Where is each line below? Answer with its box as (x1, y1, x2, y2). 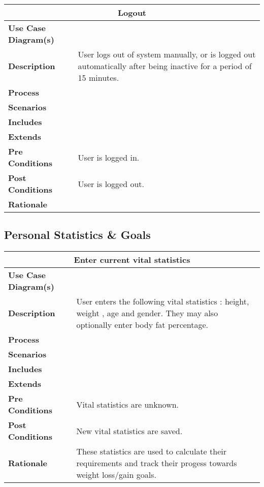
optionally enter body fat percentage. (76, 319, 209, 331)
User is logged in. (78, 151, 140, 163)
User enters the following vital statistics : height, (76, 295, 249, 308)
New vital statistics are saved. (76, 424, 183, 437)
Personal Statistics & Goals (4, 227, 151, 242)
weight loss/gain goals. (76, 469, 156, 481)
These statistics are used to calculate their (76, 445, 226, 458)
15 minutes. (78, 72, 119, 83)
